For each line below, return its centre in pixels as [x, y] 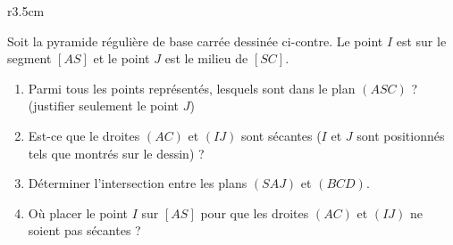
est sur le [421, 41]
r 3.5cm [26, 11]
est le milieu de [206, 58]
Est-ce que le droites [84, 135]
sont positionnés [401, 135]
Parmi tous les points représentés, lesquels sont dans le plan [192, 88]
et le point [122, 58]
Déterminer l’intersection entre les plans [138, 183]
